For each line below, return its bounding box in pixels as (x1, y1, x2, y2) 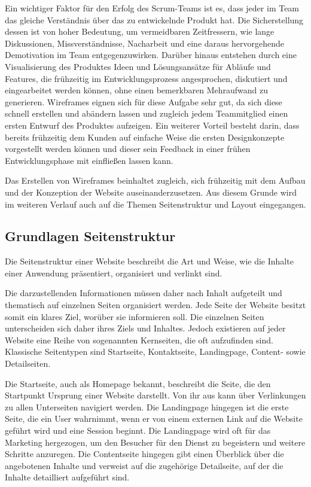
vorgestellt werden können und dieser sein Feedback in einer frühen (5, 142, 251, 155)
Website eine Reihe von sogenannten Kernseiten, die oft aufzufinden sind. (5, 333, 273, 346)
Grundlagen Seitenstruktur (5, 227, 176, 245)
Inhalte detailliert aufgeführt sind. (5, 471, 130, 483)
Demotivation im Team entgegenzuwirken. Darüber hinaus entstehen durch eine (5, 48, 297, 61)
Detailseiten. (5, 357, 51, 370)
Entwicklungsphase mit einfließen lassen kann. (5, 154, 173, 166)
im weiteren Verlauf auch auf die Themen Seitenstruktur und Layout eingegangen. (5, 197, 306, 210)
